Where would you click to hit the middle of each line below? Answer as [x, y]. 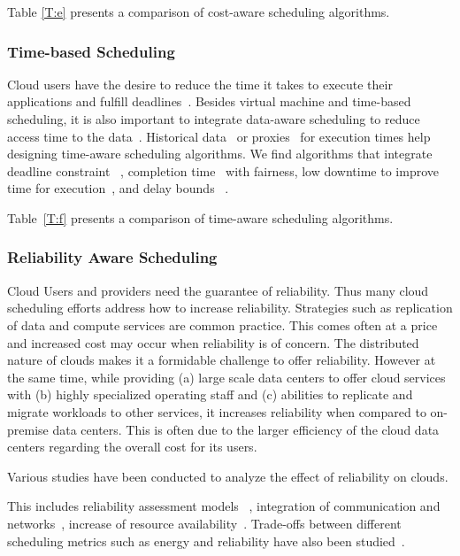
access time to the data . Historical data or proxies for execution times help [219, 136]
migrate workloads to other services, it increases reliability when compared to [217, 411]
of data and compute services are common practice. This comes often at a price [222, 324]
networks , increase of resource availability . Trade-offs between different [204, 523]
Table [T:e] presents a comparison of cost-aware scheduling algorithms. [199, 12]
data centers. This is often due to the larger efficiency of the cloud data [246, 429]
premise [28, 429]
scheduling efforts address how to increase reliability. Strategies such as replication [230, 308]
